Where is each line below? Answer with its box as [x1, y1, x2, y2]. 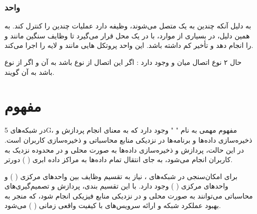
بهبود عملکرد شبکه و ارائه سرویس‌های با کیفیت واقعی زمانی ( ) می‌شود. [4, 200, 221, 211]
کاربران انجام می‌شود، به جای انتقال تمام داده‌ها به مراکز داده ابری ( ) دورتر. [4, 154, 233, 165]
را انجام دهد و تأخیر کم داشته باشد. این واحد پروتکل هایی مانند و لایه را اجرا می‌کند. [4, 40, 254, 50]
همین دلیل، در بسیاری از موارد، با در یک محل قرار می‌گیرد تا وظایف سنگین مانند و [4, 30, 250, 40]
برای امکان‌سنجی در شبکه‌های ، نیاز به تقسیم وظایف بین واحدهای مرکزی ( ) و [4, 171, 238, 181]
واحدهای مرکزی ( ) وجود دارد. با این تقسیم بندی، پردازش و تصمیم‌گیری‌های [4, 181, 229, 191]
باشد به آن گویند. [4, 66, 55, 77]
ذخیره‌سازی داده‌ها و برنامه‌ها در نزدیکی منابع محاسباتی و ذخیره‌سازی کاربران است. [4, 134, 253, 145]
